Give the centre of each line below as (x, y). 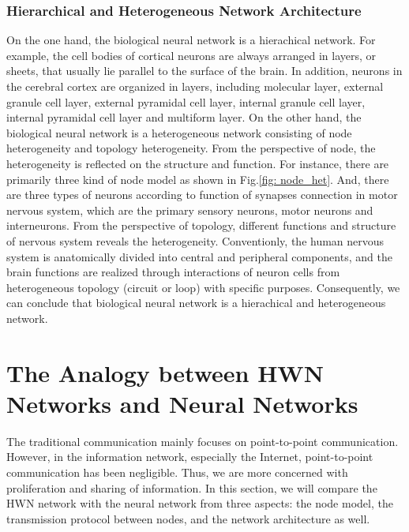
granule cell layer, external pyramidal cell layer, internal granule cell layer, (186, 101)
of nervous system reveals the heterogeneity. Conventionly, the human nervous (195, 240)
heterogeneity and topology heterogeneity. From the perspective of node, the (191, 148)
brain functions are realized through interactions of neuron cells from (173, 272)
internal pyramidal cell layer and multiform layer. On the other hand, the (184, 117)
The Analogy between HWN (165, 372)
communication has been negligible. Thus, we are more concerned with (177, 472)
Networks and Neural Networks (182, 403)
